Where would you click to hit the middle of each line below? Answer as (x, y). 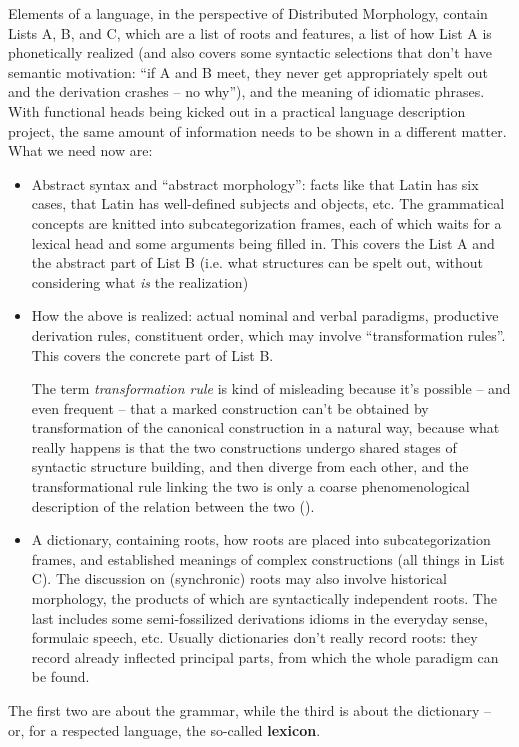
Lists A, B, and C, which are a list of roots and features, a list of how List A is (250, 32)
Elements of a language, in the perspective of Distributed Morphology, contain (248, 13)
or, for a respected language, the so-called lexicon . (164, 729)
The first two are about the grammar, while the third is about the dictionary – (250, 710)
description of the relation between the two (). (173, 505)
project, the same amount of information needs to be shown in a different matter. (257, 130)
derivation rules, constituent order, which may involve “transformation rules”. (268, 334)
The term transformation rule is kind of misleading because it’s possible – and (271, 388)
